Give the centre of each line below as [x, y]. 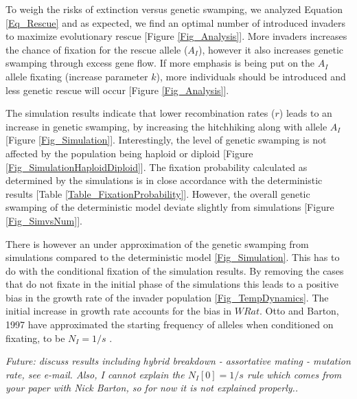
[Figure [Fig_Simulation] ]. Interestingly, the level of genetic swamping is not [166, 140]
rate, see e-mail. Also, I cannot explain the [95, 374]
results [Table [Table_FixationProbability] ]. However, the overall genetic [158, 193]
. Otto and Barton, [299, 311]
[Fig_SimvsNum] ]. [44, 220]
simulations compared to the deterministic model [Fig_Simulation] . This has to [173, 257]
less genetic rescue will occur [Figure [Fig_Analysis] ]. [117, 90]
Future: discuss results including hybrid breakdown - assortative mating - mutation [178, 361]
